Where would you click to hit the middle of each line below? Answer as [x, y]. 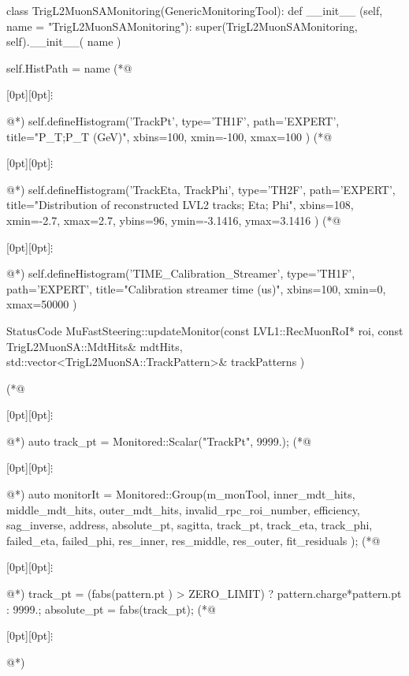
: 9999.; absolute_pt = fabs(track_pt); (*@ [111, 609]
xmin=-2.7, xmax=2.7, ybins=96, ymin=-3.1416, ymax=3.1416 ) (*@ [174, 220]
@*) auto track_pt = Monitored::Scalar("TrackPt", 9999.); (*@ [159, 441]
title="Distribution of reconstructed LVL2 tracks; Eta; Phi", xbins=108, [180, 205]
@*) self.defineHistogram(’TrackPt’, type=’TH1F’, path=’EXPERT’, [173, 120]
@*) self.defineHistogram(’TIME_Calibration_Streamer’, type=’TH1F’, [181, 273]
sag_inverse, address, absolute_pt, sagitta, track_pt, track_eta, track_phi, [190, 525]
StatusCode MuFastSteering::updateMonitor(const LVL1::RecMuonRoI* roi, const [205, 330]
